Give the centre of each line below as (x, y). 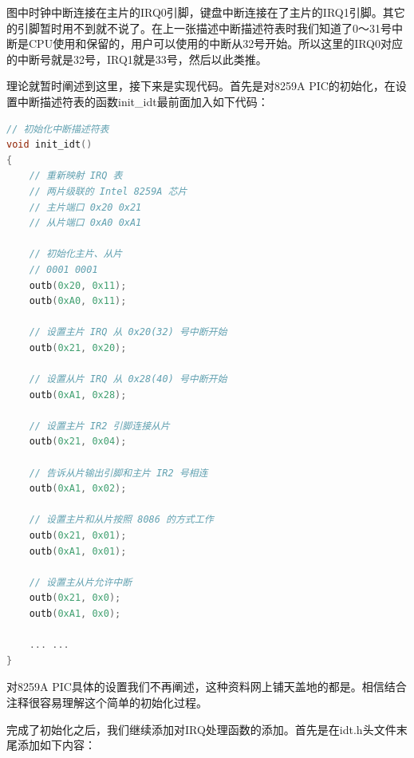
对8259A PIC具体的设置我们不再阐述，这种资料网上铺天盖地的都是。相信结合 (207, 687)
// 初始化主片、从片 (76, 254)
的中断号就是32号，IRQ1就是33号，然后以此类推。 (137, 59)
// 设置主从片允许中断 (81, 582)
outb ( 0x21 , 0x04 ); (78, 442)
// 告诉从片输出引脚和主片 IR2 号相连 (118, 473)
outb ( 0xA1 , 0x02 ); (78, 489)
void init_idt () (49, 145)
